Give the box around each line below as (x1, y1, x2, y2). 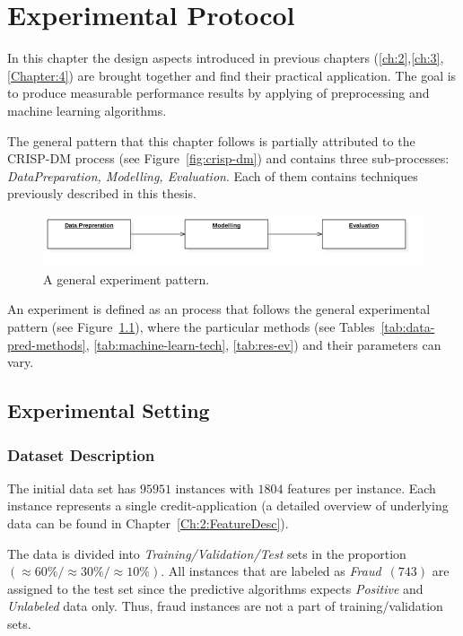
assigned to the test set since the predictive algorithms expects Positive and (7, 579, 424, 597)
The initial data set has (7, 478, 136, 497)
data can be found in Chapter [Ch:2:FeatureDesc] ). (7, 514, 289, 533)
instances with (175, 478, 254, 497)
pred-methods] (7, 335, 86, 353)
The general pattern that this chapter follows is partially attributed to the (7, 131, 415, 150)
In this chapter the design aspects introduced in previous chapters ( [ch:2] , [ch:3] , (7, 48, 444, 67)
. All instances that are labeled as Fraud (161, 562, 381, 580)
